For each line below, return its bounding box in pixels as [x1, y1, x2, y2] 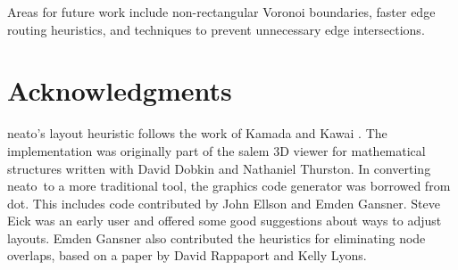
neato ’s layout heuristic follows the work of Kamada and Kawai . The [7, 124, 387, 143]
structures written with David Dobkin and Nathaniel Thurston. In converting [7, 159, 431, 177]
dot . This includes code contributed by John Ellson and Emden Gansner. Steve [7, 193, 440, 212]
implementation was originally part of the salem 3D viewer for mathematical [7, 141, 426, 160]
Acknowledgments [7, 72, 232, 109]
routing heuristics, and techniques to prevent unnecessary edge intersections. [7, 20, 425, 38]
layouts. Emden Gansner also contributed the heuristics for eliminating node [7, 228, 426, 247]
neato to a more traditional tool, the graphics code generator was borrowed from [7, 176, 451, 195]
